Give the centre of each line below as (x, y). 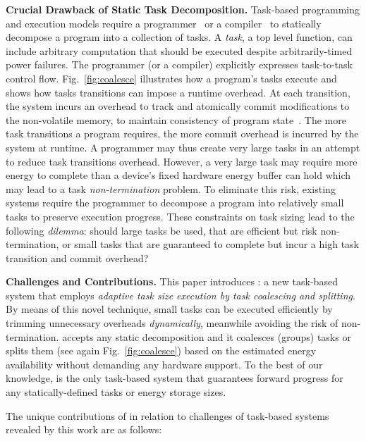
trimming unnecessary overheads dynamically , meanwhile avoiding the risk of (172, 323)
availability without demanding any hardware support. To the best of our (164, 364)
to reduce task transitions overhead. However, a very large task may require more (182, 161)
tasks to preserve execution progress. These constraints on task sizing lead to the (180, 216)
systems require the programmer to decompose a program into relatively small (175, 203)
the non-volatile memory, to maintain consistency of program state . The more (176, 119)
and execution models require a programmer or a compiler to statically (164, 23)
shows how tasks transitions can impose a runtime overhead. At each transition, (178, 92)
